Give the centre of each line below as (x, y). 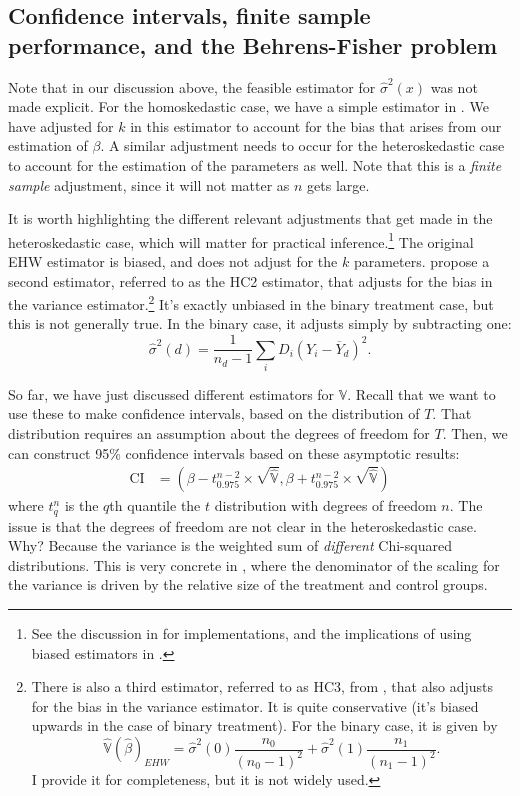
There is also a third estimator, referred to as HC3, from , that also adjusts (262, 686)
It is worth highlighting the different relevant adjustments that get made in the (250, 218)
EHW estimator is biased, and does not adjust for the (173, 261)
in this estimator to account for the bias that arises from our (316, 125)
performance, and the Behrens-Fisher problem (253, 44)
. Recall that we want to (421, 393)
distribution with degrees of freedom (325, 505)
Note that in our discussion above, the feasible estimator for (192, 86)
